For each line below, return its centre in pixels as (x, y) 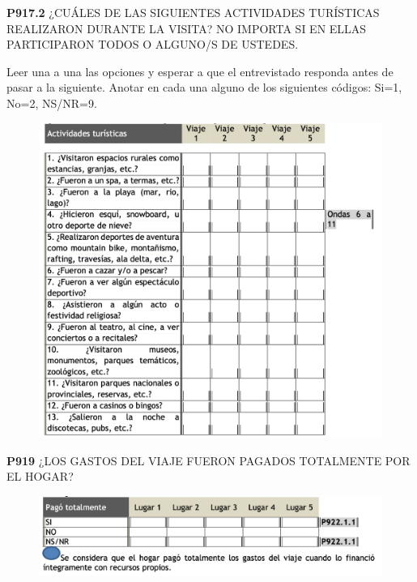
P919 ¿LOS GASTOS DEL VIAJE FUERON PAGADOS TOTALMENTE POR (208, 460)
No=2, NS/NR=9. (52, 103)
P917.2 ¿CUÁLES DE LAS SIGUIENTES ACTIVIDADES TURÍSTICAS (193, 12)
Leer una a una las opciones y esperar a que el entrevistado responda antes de (200, 71)
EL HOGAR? (40, 476)
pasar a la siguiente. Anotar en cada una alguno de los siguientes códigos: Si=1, (204, 87)
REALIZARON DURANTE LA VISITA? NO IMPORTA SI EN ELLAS (187, 28)
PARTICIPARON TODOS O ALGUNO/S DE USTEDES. (153, 44)
